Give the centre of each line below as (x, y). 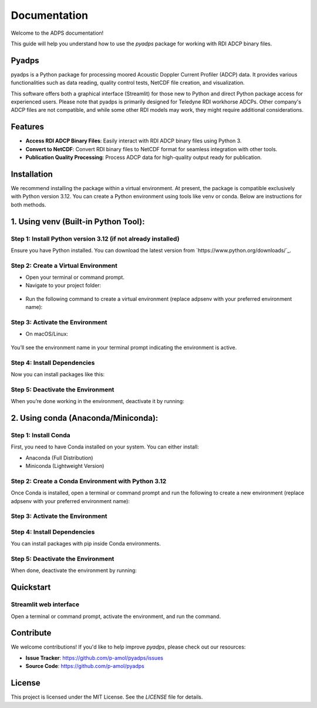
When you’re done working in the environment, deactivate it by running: (97, 401)
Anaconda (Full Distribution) (59, 458)
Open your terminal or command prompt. (75, 277)
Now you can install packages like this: (58, 374)
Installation (32, 174)
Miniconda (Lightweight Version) (65, 466)
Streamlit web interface (45, 604)
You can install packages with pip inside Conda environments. (86, 544)
